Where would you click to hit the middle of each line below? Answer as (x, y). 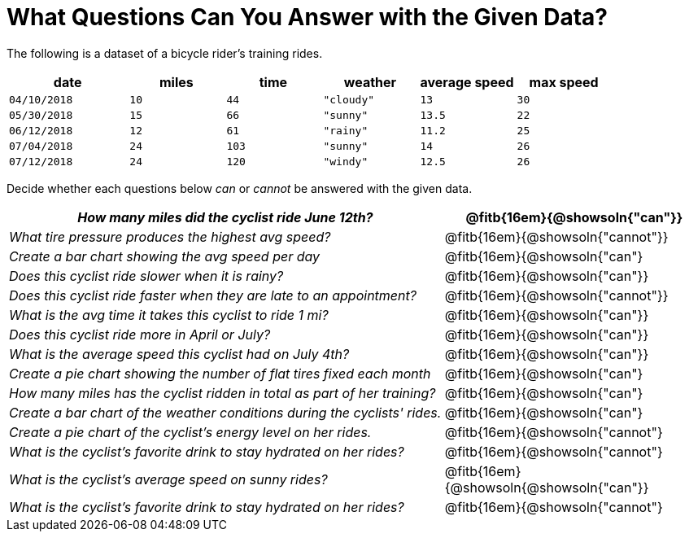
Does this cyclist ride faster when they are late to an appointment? (213, 295)
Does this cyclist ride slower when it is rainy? (146, 276)
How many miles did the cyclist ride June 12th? (225, 217)
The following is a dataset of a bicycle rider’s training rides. (165, 53)
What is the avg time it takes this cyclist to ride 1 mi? (169, 315)
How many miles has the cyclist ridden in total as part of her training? (222, 393)
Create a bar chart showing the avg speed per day (165, 256)
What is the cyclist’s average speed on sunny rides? (168, 479)
